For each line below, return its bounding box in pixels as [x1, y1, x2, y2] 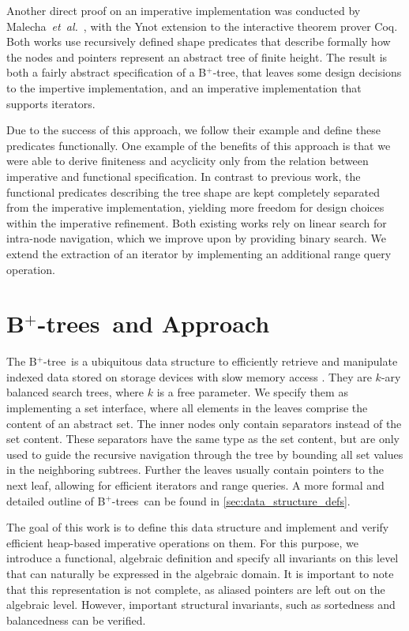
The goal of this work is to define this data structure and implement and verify [6, 519, 389, 535]
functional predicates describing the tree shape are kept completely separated [6, 183, 380, 200]
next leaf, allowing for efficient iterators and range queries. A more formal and [6, 476, 385, 493]
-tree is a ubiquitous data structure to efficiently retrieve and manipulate [43, 353, 398, 370]
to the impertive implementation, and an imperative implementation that [6, 79, 362, 96]
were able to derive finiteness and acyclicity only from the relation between [6, 152, 369, 169]
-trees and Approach [37, 307, 270, 340]
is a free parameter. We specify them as [156, 384, 348, 400]
